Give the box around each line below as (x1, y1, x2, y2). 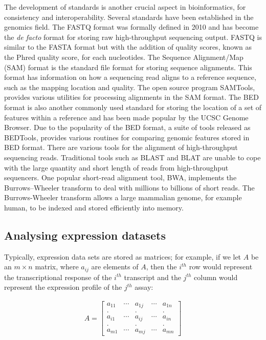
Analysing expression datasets (4, 227, 166, 243)
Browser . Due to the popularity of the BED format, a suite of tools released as (4, 122, 251, 133)
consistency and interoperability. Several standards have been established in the (4, 11, 254, 22)
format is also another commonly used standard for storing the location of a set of (4, 101, 262, 112)
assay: (135, 282, 153, 292)
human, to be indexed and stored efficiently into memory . (4, 202, 184, 213)
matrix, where (35, 261, 79, 272)
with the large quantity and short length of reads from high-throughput (4, 162, 229, 173)
